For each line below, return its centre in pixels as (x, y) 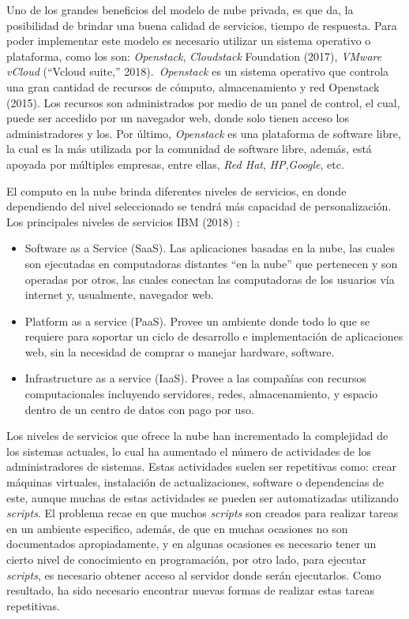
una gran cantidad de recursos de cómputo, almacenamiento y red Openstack (193, 86)
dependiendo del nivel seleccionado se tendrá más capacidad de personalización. (199, 206)
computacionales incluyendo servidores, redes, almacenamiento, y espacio (201, 394)
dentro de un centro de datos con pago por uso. (139, 409)
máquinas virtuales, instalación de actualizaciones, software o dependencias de (195, 482)
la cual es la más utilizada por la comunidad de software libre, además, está (189, 149)
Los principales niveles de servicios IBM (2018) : (123, 221)
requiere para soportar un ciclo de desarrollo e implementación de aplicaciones (214, 336)
